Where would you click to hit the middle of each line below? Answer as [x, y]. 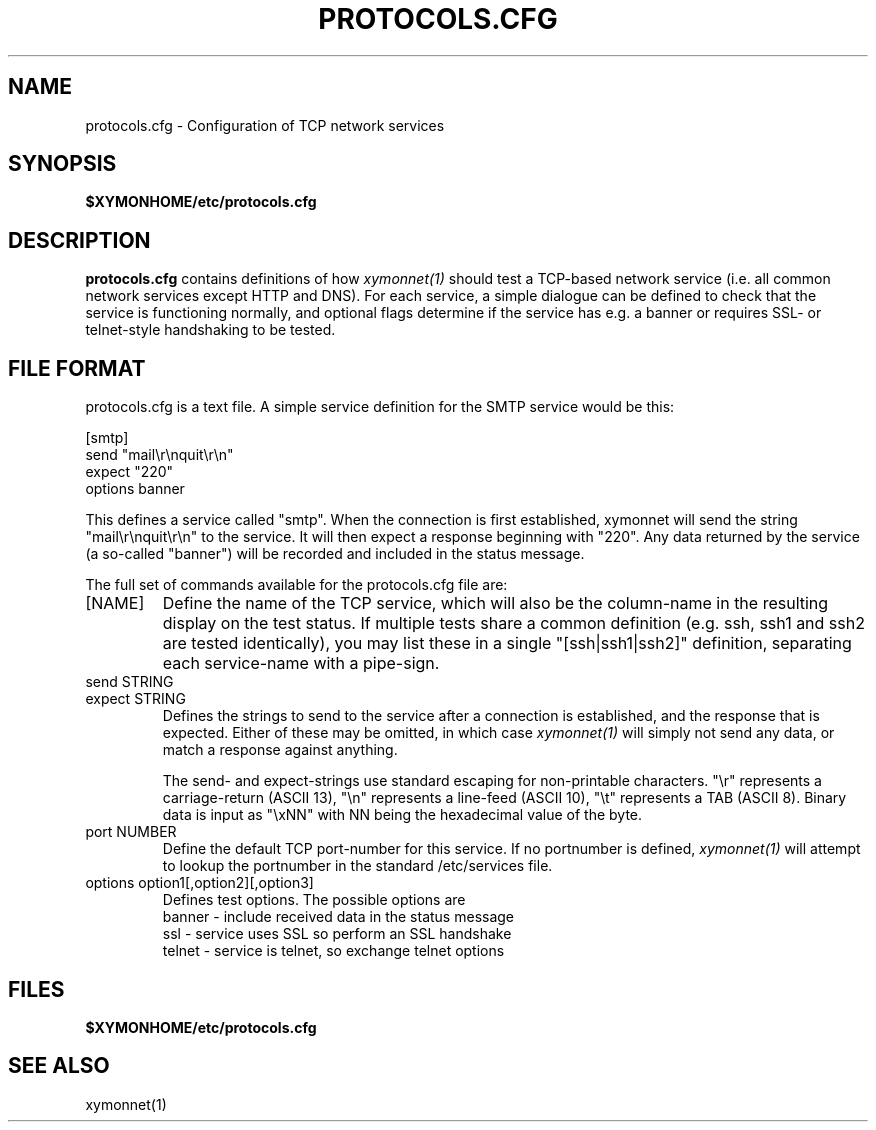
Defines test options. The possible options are [314, 900]
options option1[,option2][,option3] [199, 883]
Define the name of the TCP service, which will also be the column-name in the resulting [495, 603]
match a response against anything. [280, 750]
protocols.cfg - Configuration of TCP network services [265, 125]
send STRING [129, 682]
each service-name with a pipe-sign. [301, 663]
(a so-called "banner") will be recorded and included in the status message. [335, 554]
